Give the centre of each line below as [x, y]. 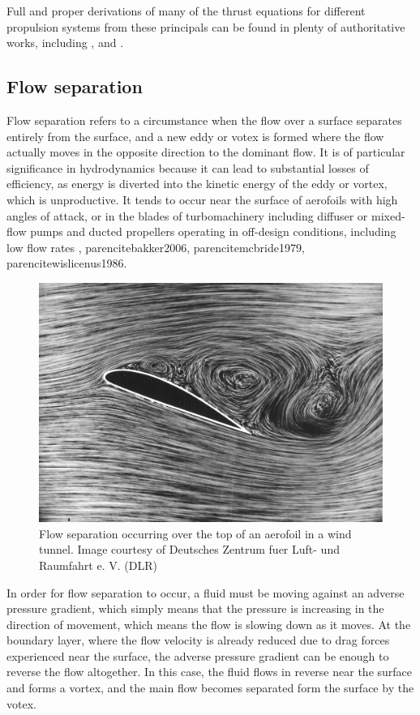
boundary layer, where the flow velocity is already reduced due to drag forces [198, 640]
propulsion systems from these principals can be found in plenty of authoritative [206, 26]
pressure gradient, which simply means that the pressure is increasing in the [195, 608]
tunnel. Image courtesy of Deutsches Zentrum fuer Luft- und [189, 549]
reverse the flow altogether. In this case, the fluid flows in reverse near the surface [210, 672]
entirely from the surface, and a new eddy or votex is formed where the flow [195, 136]
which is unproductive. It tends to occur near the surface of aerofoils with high [202, 199]
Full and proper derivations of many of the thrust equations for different [186, 11]
